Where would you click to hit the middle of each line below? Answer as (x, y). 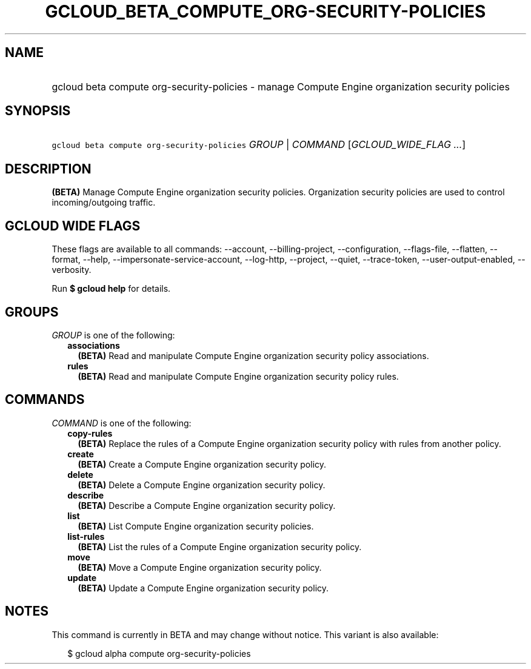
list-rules (86, 536)
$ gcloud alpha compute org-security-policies (159, 653)
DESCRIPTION (48, 169)
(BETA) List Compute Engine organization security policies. (196, 526)
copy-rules (90, 433)
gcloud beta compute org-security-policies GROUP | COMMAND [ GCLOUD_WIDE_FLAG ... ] (259, 145)
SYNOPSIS (38, 111)
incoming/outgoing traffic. (104, 203)
